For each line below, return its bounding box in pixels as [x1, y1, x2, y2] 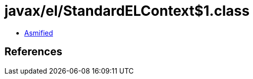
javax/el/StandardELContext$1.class [4, 2, 250, 19]
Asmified [24, 28, 53, 37]
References [4, 45, 62, 58]
